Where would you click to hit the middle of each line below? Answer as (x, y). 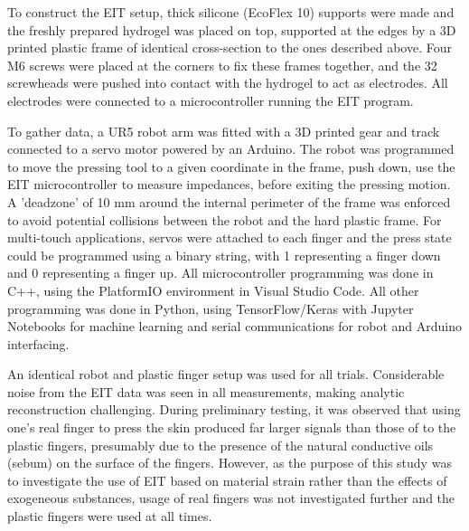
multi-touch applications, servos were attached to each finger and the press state (230, 237)
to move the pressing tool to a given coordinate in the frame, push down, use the (231, 166)
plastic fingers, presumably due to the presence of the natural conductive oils (220, 445)
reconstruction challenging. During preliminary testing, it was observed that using (234, 409)
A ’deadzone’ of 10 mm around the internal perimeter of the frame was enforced (229, 201)
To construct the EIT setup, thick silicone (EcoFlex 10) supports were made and (231, 12)
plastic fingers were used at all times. (110, 516)
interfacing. (38, 343)
